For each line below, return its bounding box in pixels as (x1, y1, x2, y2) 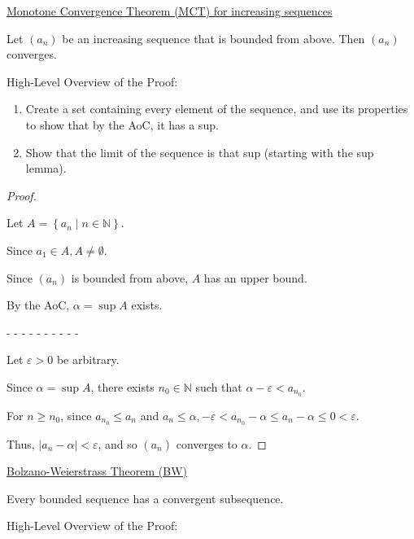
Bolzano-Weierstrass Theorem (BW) (7, 462, 187, 480)
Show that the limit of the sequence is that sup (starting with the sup (25, 143, 374, 160)
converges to (176, 435, 238, 452)
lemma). (25, 160, 67, 177)
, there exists (90, 378, 155, 395)
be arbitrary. (56, 351, 120, 368)
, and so (98, 435, 137, 452)
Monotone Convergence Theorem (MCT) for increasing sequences (7, 2, 333, 19)
